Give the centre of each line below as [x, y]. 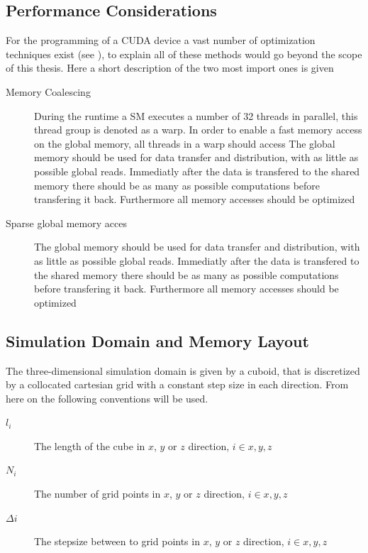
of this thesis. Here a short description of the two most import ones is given [170, 68]
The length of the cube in [90, 445]
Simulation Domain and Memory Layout [157, 340]
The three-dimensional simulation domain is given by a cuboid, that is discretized [183, 370]
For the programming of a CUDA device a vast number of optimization [161, 40]
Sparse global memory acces [66, 223]
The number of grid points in [97, 494]
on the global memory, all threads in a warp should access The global [185, 143]
